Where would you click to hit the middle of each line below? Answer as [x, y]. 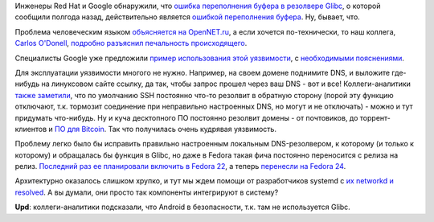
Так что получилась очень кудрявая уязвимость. [192, 129]
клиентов [31, 129]
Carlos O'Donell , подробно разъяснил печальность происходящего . [131, 43]
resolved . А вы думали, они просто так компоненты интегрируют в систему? [147, 192]
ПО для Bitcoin [80, 129]
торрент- [375, 117]
